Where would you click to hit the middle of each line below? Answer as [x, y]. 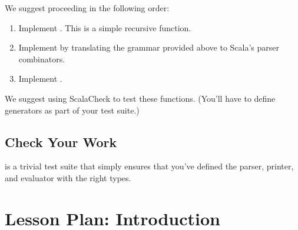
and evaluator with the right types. [68, 177]
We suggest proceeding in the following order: [87, 8]
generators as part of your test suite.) [72, 110]
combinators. [42, 59]
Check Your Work [61, 141]
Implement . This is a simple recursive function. [105, 27]
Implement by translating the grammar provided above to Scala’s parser [149, 47]
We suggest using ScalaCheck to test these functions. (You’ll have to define [140, 98]
